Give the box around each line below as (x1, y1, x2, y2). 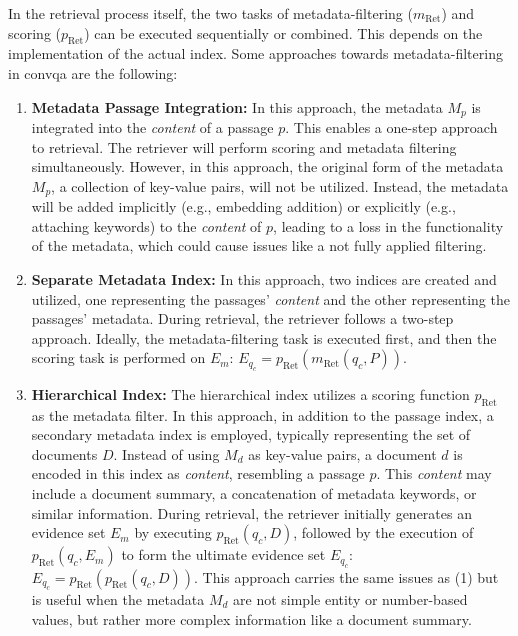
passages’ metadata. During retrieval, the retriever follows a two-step (31, 308, 454, 329)
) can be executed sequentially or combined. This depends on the (84, 22, 483, 43)
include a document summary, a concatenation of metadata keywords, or (31, 483, 477, 503)
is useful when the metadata (31, 589, 205, 609)
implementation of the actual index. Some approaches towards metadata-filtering (8, 43, 503, 64)
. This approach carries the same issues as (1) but (193, 566, 499, 587)
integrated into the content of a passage (31, 117, 274, 138)
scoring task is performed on (31, 347, 206, 368)
